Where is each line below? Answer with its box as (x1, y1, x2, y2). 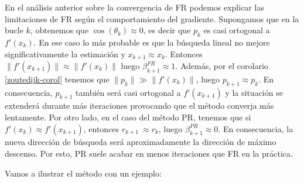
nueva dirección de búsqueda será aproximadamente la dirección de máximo (5, 136, 276, 148)
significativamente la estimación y (5, 47, 125, 60)
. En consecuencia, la (218, 122, 293, 134)
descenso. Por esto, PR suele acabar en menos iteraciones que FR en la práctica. (5, 147, 293, 159)
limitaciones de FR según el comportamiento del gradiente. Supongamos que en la (5, 12, 299, 25)
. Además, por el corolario (175, 60, 268, 72)
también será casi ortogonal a (75, 86, 181, 98)
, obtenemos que (30, 24, 89, 36)
